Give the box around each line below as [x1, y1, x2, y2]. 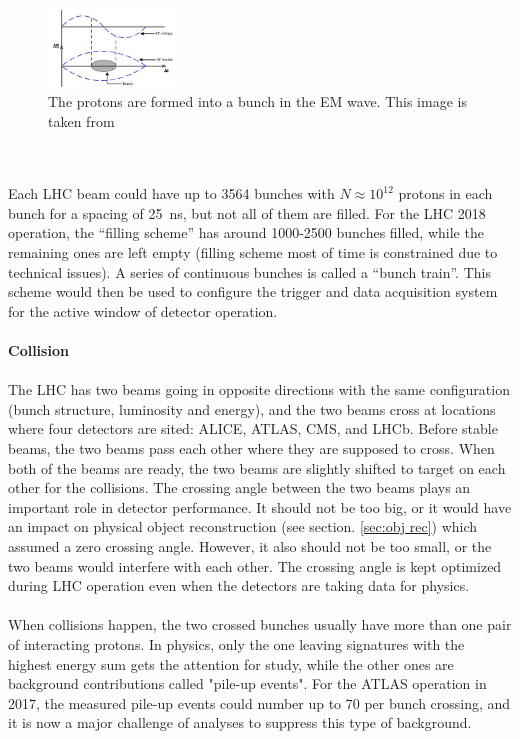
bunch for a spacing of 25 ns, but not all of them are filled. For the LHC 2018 [8, 202, 486, 223]
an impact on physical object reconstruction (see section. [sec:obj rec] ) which [8, 516, 478, 537]
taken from [48, 110, 115, 131]
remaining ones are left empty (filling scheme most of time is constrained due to [8, 242, 498, 263]
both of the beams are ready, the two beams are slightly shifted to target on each [8, 457, 506, 478]
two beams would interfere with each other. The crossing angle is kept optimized [8, 555, 502, 576]
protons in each [398, 183, 493, 204]
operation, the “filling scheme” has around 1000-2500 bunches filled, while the [8, 222, 484, 243]
